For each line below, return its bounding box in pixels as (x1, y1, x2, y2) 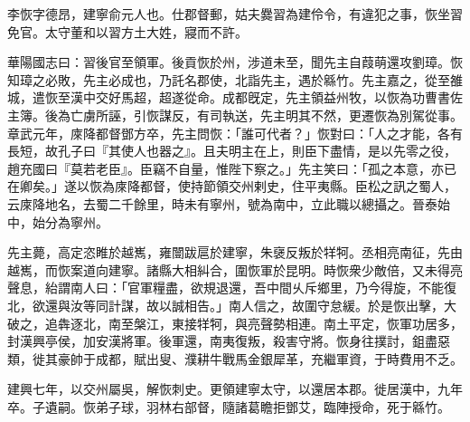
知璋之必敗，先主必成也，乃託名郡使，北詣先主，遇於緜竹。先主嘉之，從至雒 (7, 70, 463, 89)
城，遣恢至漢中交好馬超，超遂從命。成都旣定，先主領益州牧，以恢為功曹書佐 (7, 88, 463, 107)
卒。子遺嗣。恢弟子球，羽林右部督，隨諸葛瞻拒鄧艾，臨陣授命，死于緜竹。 (7, 397, 450, 416)
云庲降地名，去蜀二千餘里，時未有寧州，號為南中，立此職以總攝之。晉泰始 (7, 194, 450, 213)
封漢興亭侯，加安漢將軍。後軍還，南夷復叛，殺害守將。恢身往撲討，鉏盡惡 (7, 331, 450, 350)
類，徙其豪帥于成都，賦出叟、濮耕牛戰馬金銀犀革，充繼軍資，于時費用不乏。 (7, 349, 463, 368)
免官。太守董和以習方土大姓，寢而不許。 (7, 22, 248, 41)
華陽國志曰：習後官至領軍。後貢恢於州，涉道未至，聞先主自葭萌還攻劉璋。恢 (7, 53, 463, 72)
